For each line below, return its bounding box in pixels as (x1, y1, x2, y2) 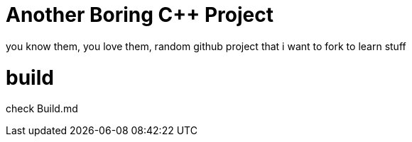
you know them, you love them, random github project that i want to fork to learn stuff (6, 40, 406, 52)
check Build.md (6, 102, 78, 115)
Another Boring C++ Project (6, 3, 273, 27)
